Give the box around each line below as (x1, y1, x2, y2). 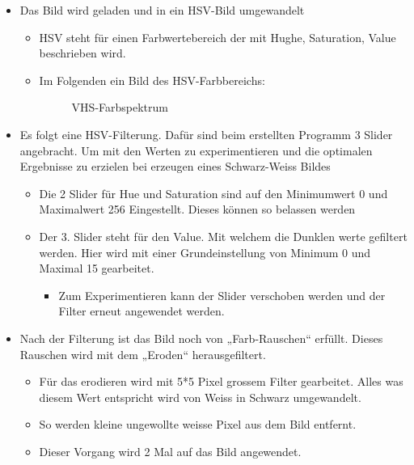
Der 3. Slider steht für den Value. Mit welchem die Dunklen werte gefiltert (39, 227, 408, 244)
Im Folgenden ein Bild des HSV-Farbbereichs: (39, 71, 265, 88)
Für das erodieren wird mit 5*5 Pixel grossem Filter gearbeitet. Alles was (39, 373, 403, 390)
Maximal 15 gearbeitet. (39, 260, 154, 277)
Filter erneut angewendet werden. (58, 302, 225, 319)
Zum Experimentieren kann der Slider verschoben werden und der (58, 286, 386, 303)
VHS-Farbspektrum (71, 99, 168, 116)
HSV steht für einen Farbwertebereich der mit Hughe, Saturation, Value (39, 28, 396, 45)
